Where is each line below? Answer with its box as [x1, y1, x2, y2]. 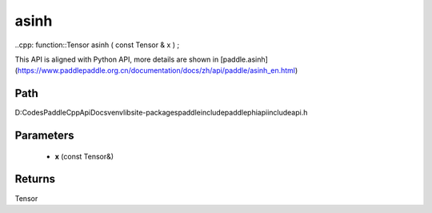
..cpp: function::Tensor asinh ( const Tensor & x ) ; [14, 40, 180, 50]
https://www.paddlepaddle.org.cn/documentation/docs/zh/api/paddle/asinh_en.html [17, 66, 296, 75]
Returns [14, 172, 56, 186]
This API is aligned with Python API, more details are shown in [14, 54, 219, 64]
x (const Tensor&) [54, 151, 114, 161]
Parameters [14, 129, 74, 143]
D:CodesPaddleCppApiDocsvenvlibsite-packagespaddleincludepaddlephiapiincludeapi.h [14, 108, 308, 118]
